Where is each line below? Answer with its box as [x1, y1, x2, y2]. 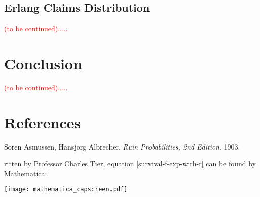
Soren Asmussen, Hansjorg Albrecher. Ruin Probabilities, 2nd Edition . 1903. [4, 141, 240, 152]
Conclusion [4, 53, 83, 73]
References [4, 112, 81, 132]
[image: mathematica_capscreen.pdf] [4, 186, 128, 193]
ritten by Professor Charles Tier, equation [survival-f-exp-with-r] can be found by [4, 158, 256, 169]
